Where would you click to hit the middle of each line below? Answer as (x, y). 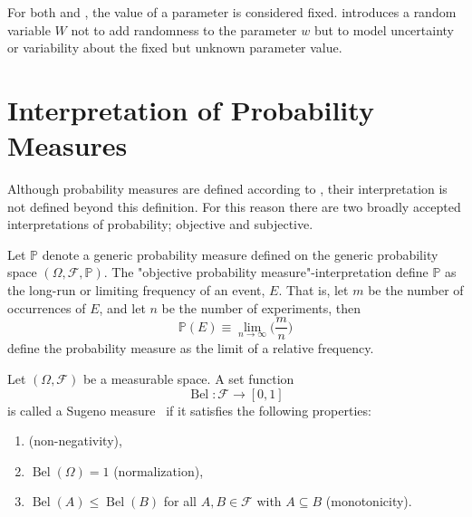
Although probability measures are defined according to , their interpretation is (227, 189)
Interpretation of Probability (191, 109)
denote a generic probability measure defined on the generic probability (240, 254)
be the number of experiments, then (261, 307)
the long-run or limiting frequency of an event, (136, 290)
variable (29, 29)
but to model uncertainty (384, 29)
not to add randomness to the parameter (184, 29)
